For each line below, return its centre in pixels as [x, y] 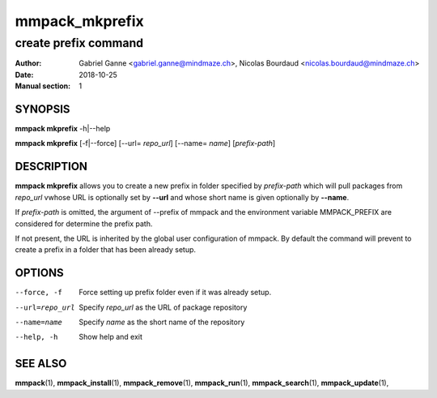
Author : [28, 63]
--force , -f [38, 293]
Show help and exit [111, 337]
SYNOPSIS [42, 109]
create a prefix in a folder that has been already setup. [106, 250]
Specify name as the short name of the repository [162, 322]
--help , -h [36, 337]
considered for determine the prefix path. [84, 224]
